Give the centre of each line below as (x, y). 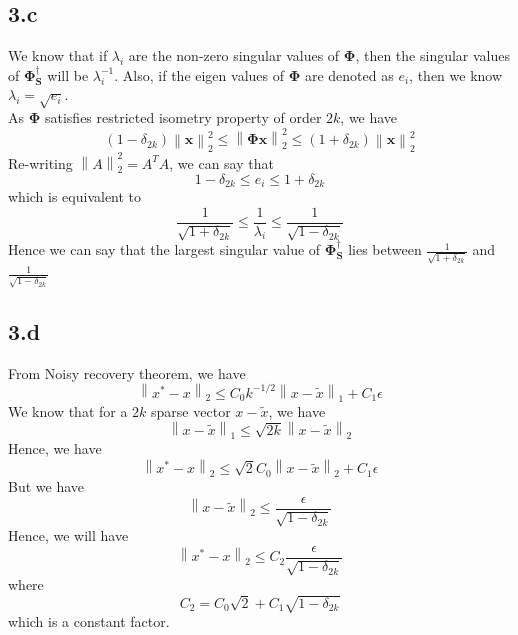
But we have (46, 486)
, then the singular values (433, 55)
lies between (385, 249)
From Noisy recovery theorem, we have (127, 372)
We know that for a (68, 410)
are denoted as (349, 74)
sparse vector (191, 410)
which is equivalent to (75, 195)
